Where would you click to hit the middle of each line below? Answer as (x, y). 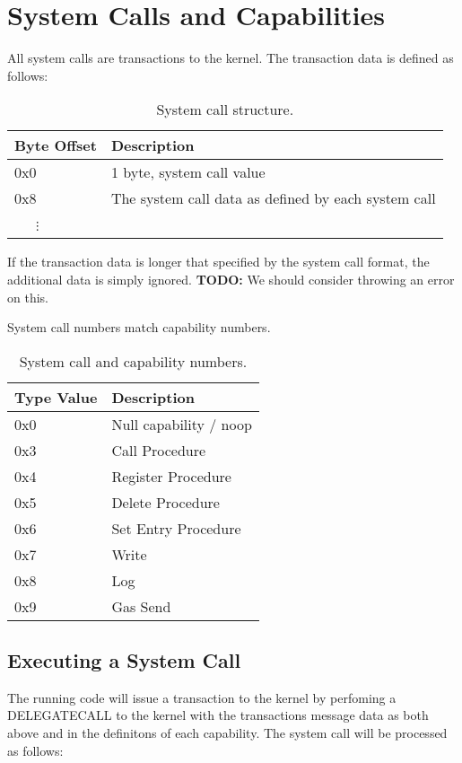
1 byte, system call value (188, 172)
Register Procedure (171, 476)
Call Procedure (159, 450)
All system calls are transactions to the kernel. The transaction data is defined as (231, 58)
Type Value (56, 397)
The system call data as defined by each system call (273, 198)
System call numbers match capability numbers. (139, 327)
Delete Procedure (166, 502)
